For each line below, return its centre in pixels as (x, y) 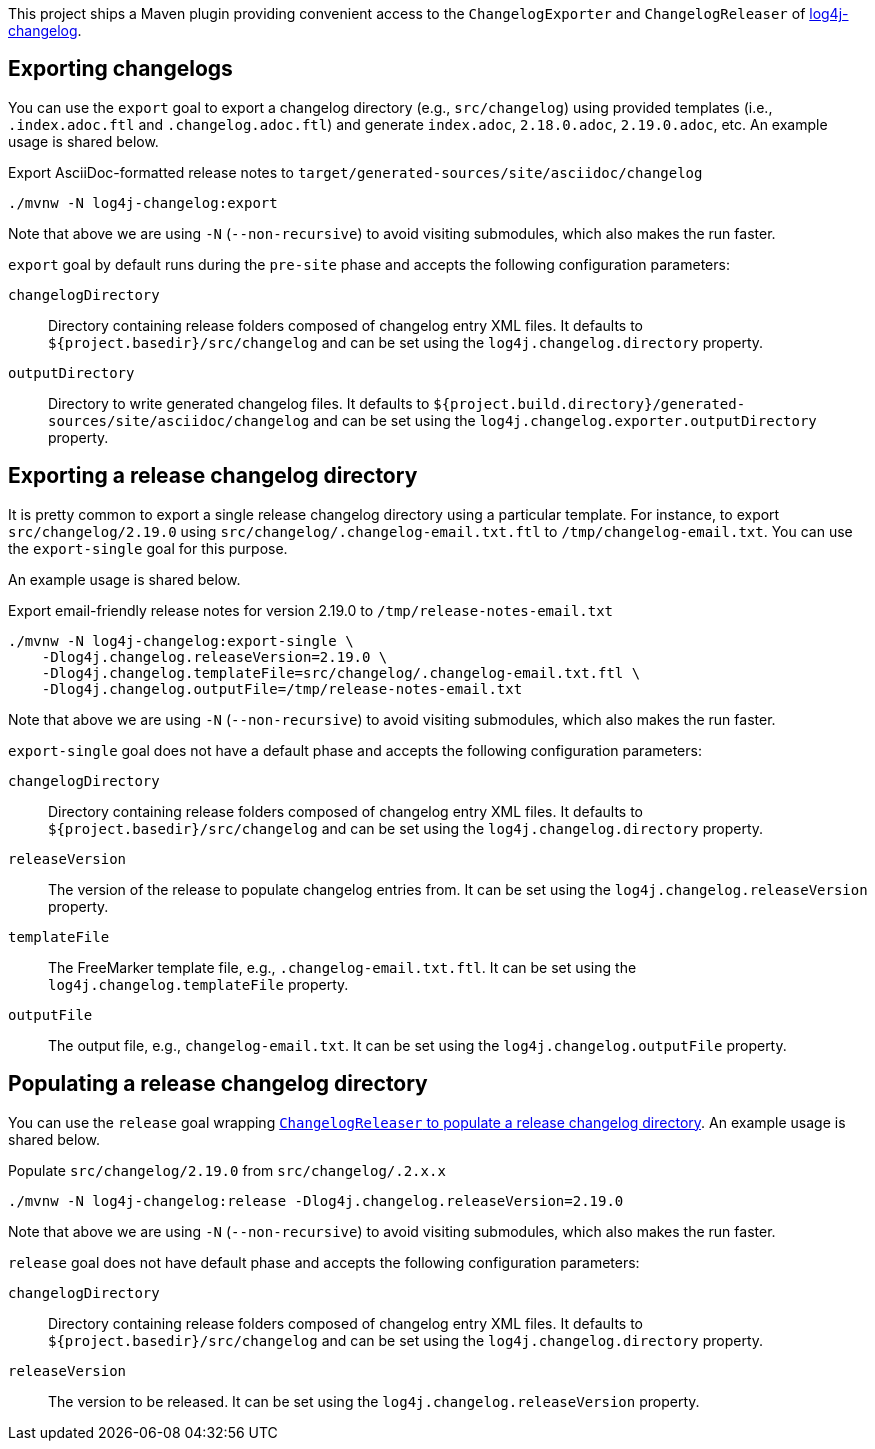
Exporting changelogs (120, 69)
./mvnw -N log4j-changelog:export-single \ (181, 640)
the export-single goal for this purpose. (148, 548)
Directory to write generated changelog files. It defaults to (239, 403)
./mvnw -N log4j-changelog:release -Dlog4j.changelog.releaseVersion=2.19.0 (316, 1200)
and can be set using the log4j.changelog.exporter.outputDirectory (565, 420)
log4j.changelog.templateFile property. (198, 984)
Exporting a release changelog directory (213, 476)
